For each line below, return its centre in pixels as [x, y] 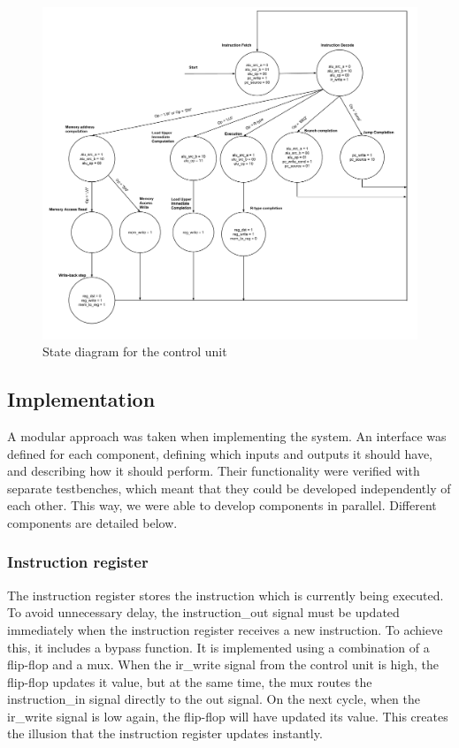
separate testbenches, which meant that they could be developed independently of [229, 488]
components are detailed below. [92, 522]
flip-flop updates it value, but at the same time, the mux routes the [190, 681]
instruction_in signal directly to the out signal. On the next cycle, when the [214, 699]
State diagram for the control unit [135, 351]
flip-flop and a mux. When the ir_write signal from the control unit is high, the [223, 664]
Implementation [81, 399]
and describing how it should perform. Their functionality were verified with [214, 471]
